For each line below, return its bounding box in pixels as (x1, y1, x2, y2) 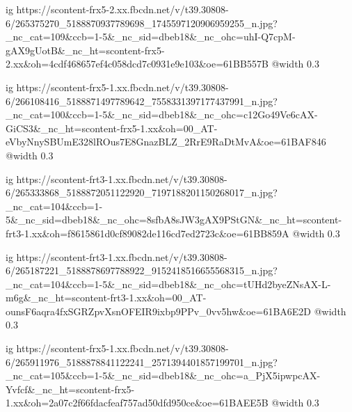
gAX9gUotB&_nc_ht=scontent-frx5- (6, 42, 165, 57)
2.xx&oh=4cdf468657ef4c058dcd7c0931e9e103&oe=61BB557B (6, 56, 269, 71)
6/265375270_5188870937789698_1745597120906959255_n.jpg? (6, 15, 278, 30)
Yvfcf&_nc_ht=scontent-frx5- (6, 381, 135, 396)
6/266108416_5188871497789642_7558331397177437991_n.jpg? (6, 93, 278, 108)
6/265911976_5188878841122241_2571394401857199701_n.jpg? (6, 354, 278, 369)
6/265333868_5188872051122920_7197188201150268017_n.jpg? (6, 185, 278, 200)
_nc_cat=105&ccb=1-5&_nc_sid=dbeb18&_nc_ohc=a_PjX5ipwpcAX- (6, 368, 321, 383)
